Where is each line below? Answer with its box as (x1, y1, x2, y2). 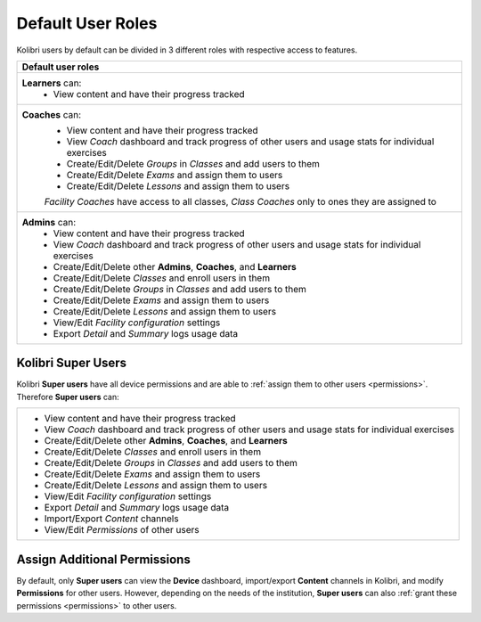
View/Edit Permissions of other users (44, 524, 200, 536)
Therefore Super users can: (16, 391, 119, 402)
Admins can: (21, 216, 77, 228)
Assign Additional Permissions (16, 552, 191, 567)
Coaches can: (21, 108, 82, 120)
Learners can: (21, 77, 82, 89)
